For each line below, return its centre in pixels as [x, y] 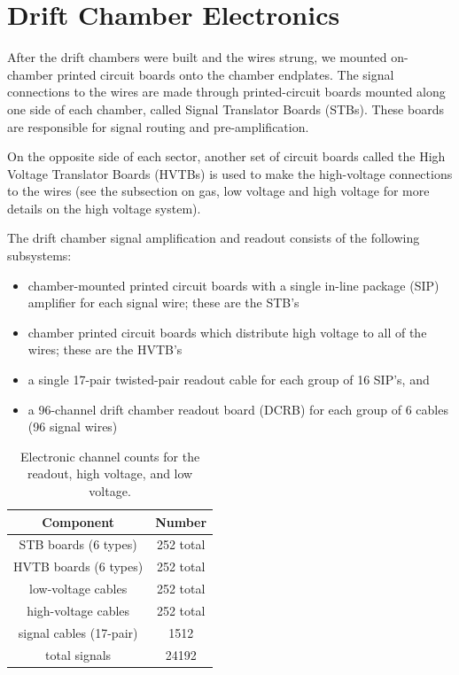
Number [181, 521]
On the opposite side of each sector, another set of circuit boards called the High [226, 156]
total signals [78, 654]
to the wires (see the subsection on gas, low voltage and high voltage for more [218, 191]
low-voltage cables [78, 589]
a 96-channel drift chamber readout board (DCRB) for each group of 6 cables [238, 409]
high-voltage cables [78, 610]
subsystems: [39, 256]
